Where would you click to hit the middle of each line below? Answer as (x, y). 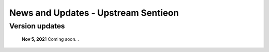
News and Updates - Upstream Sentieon (94, 13)
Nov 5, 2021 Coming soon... (50, 39)
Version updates (37, 26)
